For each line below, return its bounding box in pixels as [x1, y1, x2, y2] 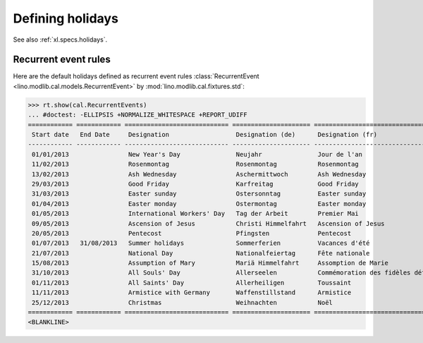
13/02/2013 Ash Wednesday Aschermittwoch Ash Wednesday [32, 170, 367, 178]
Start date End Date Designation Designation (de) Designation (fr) [32, 131, 377, 138]
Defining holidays [13, 11, 119, 26]
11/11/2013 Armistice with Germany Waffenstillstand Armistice [32, 289, 352, 296]
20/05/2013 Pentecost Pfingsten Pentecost [32, 229, 352, 237]
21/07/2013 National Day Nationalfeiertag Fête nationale [32, 249, 370, 257]
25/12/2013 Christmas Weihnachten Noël [32, 299, 333, 306]
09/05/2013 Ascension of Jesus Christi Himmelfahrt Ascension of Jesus [32, 219, 385, 227]
